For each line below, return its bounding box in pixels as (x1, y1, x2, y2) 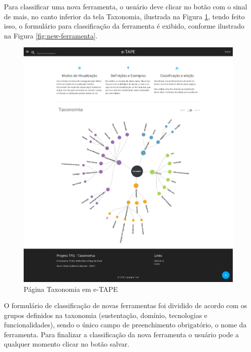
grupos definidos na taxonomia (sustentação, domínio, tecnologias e (4, 310, 208, 320)
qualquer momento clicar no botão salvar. (4, 339, 130, 349)
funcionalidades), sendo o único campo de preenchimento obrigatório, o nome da (4, 319, 247, 330)
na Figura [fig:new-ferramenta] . (4, 30, 98, 40)
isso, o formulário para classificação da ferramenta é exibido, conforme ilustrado (4, 21, 245, 31)
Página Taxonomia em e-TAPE (24, 283, 118, 294)
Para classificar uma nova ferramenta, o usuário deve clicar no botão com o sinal (4, 1, 248, 11)
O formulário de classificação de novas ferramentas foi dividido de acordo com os (4, 300, 247, 311)
